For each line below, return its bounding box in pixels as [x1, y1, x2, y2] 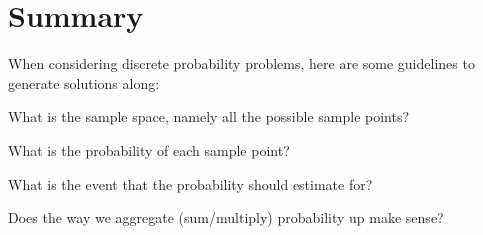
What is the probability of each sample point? [8, 139, 290, 160]
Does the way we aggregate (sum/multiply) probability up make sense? [8, 207, 444, 228]
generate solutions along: [8, 72, 160, 93]
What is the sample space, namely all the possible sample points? [8, 106, 410, 127]
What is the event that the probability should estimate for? [8, 173, 373, 194]
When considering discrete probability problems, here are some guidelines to [8, 53, 475, 74]
